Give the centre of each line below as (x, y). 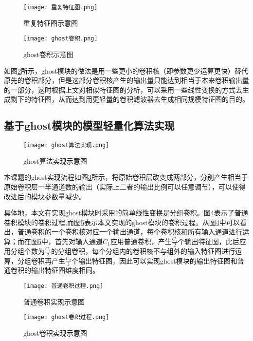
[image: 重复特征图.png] (61, 7)
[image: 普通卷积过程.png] (63, 286)
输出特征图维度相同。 (65, 270)
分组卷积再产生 (41, 260)
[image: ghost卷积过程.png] (66, 317)
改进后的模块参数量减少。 (45, 196)
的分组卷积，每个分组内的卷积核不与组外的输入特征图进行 (143, 251)
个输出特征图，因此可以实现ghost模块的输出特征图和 (154, 260)
